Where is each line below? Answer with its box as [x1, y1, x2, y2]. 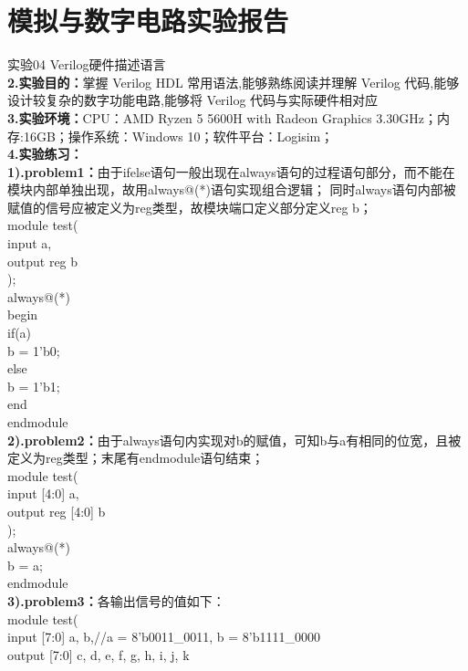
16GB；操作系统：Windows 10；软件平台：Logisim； [23, 126, 334, 145]
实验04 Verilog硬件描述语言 [7, 55, 166, 74]
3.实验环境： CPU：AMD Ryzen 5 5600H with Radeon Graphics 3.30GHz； [7, 108, 437, 127]
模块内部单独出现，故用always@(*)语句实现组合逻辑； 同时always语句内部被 [7, 180, 456, 199]
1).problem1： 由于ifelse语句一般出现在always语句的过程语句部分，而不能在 [7, 162, 455, 181]
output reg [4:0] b [7, 501, 106, 520]
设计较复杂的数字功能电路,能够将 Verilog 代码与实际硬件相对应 [7, 90, 379, 110]
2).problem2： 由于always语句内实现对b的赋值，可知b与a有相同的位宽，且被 [7, 430, 462, 449]
